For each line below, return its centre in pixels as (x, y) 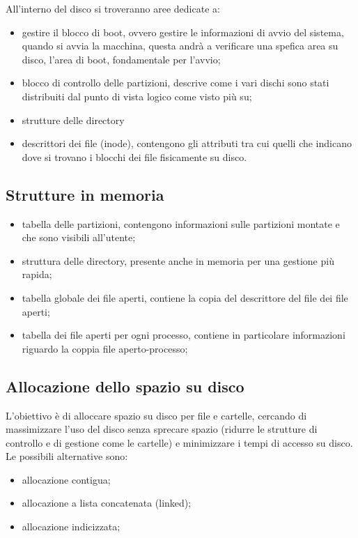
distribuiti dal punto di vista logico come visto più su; (137, 96)
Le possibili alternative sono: (67, 456)
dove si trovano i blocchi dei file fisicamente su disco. (134, 156)
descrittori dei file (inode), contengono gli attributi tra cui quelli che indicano (187, 143)
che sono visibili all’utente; (79, 237)
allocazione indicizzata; (71, 527)
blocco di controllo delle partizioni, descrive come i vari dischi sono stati (176, 83)
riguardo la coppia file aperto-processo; (105, 348)
